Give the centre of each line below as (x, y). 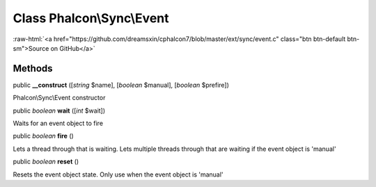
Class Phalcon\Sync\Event (91, 18)
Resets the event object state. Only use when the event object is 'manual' (118, 174)
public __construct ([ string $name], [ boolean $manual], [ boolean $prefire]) (121, 85)
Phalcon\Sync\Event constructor (59, 98)
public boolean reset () (46, 162)
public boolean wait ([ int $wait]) (59, 111)
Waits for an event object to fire (58, 123)
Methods (33, 68)
